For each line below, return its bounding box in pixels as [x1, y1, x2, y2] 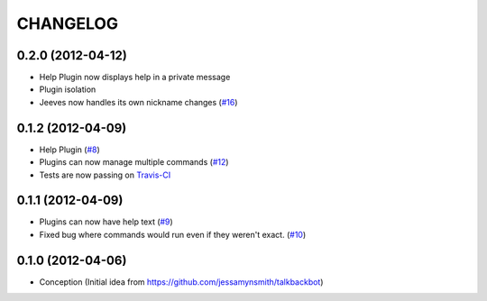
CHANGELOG [16, 14, 119, 33]
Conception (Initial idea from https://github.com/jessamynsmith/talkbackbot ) [39, 276, 324, 287]
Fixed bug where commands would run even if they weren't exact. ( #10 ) [39, 229, 307, 240]
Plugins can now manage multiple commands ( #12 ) [39, 157, 229, 168]
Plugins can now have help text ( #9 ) [39, 216, 173, 227]
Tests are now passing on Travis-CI [39, 169, 171, 180]
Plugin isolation [39, 84, 96, 95]
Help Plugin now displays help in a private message [39, 72, 231, 83]
